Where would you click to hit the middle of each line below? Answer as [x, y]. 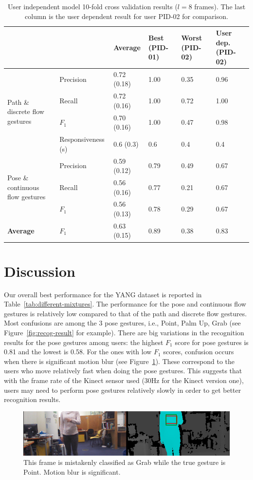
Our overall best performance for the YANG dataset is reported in [103, 294]
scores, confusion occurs [199, 352]
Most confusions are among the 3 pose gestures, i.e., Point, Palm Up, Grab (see [122, 323]
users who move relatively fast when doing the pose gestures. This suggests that [123, 371]
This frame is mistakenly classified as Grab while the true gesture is [125, 462]
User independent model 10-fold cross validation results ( [92, 6]
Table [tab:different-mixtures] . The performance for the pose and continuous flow [125, 304]
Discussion [40, 271]
